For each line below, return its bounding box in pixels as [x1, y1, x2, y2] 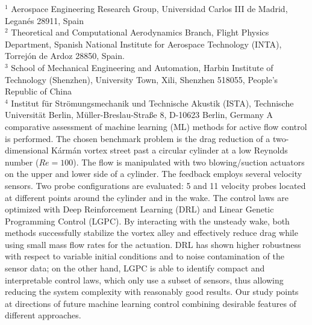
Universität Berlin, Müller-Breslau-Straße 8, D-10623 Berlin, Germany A [5, 108, 273, 121]
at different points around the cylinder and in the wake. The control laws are [5, 191, 289, 203]
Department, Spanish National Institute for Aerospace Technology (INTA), [5, 37, 282, 50]
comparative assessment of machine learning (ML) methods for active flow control [5, 120, 307, 132]
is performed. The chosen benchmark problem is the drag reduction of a [5, 132, 270, 144]
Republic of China [5, 85, 72, 97]
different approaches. [5, 309, 81, 321]
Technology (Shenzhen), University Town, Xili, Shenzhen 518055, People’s [5, 73, 278, 85]
